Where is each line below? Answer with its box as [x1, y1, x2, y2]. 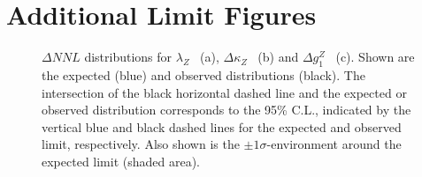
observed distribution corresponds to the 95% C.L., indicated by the [42, 100, 411, 119]
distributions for [84, 48, 173, 66]
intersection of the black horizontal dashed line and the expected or [42, 83, 407, 101]
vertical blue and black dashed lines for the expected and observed [42, 117, 402, 136]
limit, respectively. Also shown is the [42, 135, 240, 153]
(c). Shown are [335, 48, 415, 66]
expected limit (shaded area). [42, 151, 201, 170]
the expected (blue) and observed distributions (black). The [42, 65, 365, 84]
